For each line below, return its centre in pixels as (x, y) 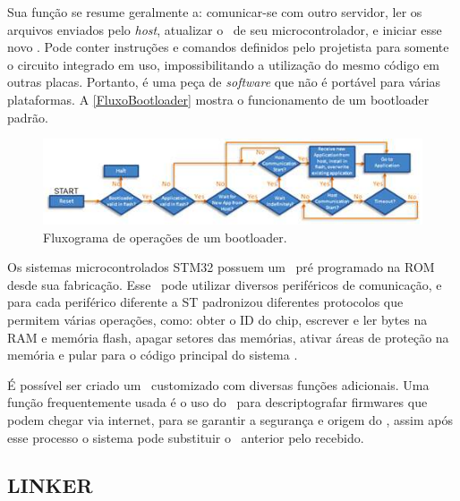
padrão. (28, 117)
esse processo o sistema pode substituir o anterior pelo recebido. (186, 437)
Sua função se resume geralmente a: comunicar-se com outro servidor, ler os (215, 12)
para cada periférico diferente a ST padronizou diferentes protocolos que (205, 302)
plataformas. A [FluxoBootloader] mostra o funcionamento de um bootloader (218, 99)
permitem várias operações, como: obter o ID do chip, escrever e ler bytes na (217, 319)
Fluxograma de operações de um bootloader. (165, 237)
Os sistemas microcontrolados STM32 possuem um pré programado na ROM (221, 267)
